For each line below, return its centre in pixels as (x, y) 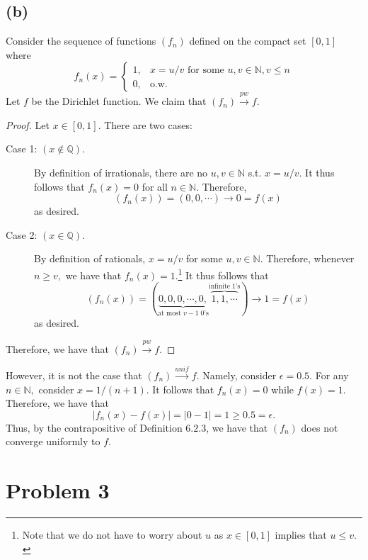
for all (155, 186)
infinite (219, 286)
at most (169, 313)
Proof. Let (28, 124)
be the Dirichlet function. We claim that (119, 101)
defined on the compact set (248, 41)
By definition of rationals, (90, 258)
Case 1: (22, 149)
